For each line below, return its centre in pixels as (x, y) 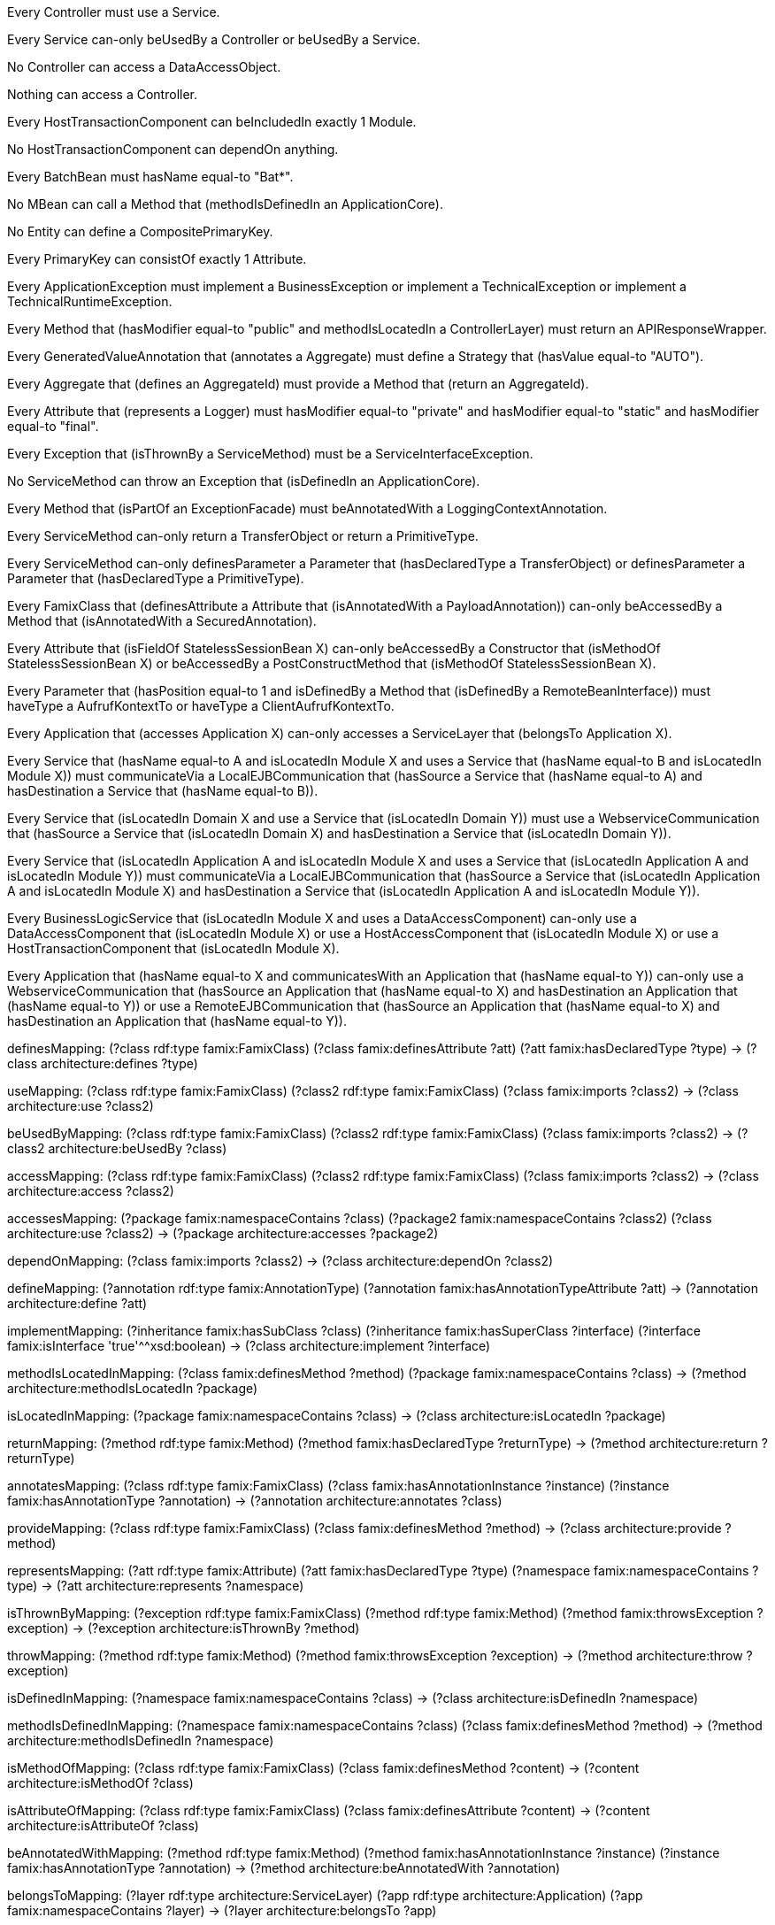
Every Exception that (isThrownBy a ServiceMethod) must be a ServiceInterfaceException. (270, 454)
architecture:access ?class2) (91, 1191)
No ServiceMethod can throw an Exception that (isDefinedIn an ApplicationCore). (244, 481)
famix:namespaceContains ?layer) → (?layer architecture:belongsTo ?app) (222, 1910)
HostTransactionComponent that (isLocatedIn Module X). (173, 948)
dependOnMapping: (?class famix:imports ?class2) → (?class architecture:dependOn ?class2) (280, 1261)
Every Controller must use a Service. (114, 12)
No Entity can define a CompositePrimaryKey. (140, 231)
